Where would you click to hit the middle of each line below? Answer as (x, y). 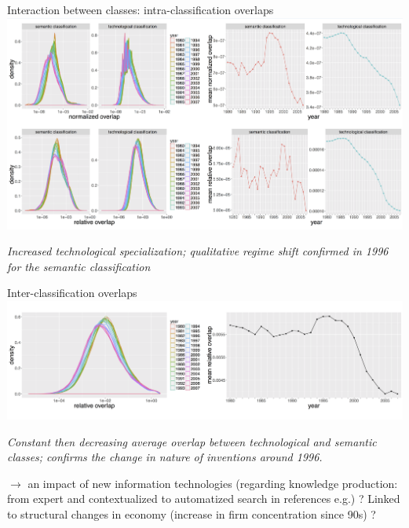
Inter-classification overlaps (72, 293)
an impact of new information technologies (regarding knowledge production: (213, 483)
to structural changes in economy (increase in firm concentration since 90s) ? (192, 514)
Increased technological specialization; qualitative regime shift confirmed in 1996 (198, 251)
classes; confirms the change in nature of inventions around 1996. (165, 457)
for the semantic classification (79, 266)
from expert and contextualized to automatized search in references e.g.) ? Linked (204, 499)
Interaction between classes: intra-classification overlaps (141, 9)
